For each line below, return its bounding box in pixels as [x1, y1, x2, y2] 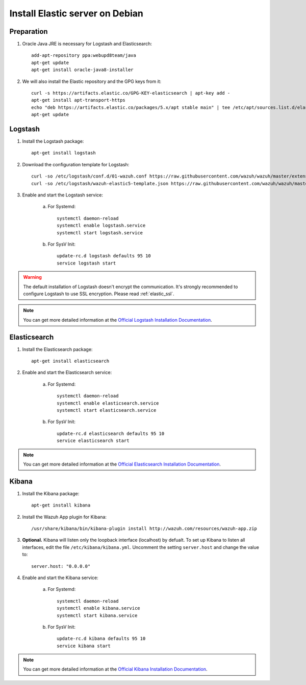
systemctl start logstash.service [57, 230, 143, 235]
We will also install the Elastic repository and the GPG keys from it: [22, 78, 162, 84]
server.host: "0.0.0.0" [31, 563, 91, 569]
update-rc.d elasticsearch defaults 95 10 [57, 430, 165, 436]
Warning [23, 274, 42, 280]
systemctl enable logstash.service [57, 223, 146, 229]
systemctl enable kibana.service [57, 605, 140, 611]
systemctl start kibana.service [57, 612, 138, 618]
